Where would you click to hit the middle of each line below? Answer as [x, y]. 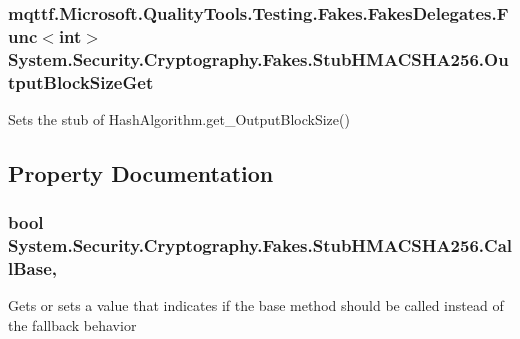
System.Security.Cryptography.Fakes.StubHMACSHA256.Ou [258, 58]
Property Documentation [141, 172]
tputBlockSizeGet [81, 81]
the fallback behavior [72, 325]
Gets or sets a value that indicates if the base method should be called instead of [256, 305]
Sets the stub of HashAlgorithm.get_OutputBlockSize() [179, 118]
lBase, [33, 268]
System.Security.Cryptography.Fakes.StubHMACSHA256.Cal [260, 245]
